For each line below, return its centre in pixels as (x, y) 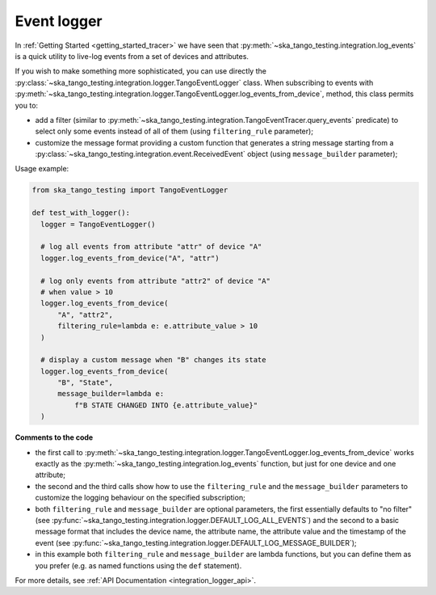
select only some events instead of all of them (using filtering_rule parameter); (174, 131)
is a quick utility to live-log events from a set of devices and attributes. (132, 56)
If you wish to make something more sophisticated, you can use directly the (140, 71)
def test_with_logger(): (81, 213)
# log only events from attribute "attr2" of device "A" (155, 281)
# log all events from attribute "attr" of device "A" (151, 247)
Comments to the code (54, 437)
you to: (27, 105)
